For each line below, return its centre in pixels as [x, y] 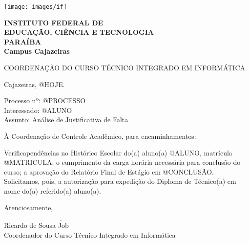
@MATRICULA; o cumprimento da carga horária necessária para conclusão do [122, 162]
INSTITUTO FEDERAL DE [54, 22]
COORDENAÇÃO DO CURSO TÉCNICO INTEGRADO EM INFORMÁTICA [124, 68]
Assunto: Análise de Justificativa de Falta [66, 120]
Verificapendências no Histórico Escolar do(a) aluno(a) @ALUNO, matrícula [118, 152]
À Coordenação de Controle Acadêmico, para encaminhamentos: [100, 136]
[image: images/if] [35, 7]
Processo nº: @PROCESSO [45, 100]
